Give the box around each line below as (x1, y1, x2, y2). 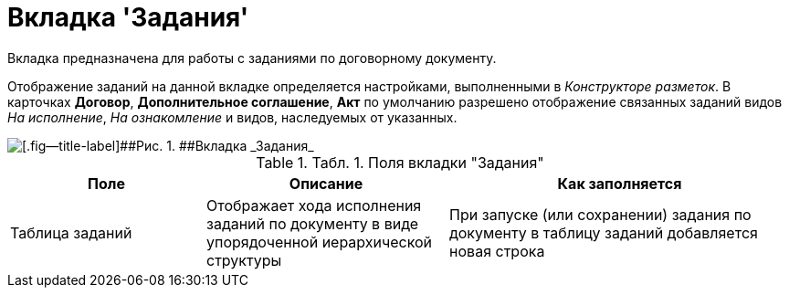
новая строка (449, 241, 545, 260)
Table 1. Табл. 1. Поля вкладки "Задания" (256, 153, 544, 172)
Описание (289, 174, 363, 193)
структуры (206, 250, 282, 269)
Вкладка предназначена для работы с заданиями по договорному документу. (7, 49, 497, 66)
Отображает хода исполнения (206, 195, 422, 215)
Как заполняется (557, 174, 682, 193)
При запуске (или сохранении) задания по (449, 205, 752, 224)
